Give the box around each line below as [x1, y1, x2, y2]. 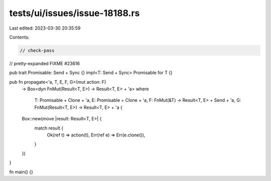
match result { [34, 125, 64, 131]
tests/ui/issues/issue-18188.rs [9, 8, 140, 19]
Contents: [9, 34, 30, 40]
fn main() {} [9, 168, 34, 175]
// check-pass [20, 48, 55, 53]
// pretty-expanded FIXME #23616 [9, 60, 80, 66]
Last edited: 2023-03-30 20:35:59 [9, 25, 81, 31]
